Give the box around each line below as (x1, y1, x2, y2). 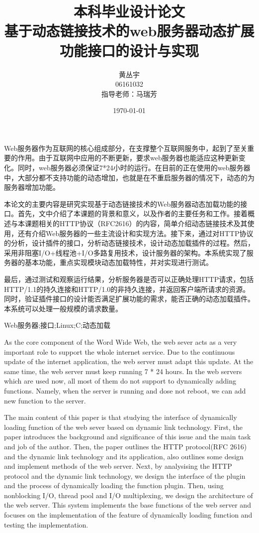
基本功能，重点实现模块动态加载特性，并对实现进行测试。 (24, 257, 213, 267)
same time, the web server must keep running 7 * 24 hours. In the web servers (4, 366, 242, 376)
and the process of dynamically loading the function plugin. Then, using (4, 480, 224, 491)
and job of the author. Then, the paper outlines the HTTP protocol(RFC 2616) (4, 441, 247, 451)
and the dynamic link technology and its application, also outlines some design (4, 451, 244, 461)
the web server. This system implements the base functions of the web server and (4, 500, 251, 510)
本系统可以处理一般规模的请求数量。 (4, 303, 122, 313)
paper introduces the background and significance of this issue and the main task (4, 431, 251, 442)
